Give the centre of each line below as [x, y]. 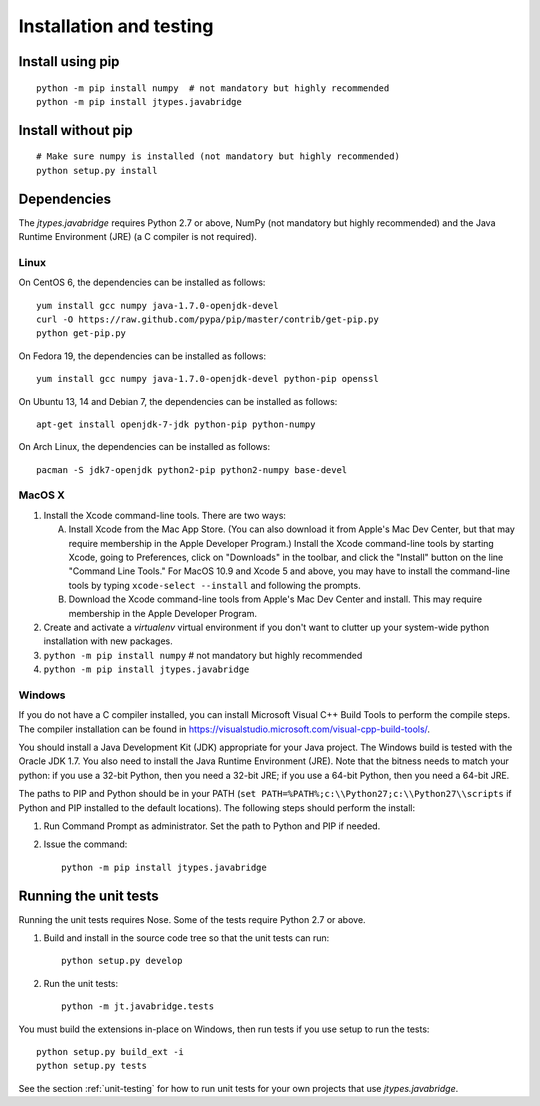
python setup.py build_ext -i [110, 1052]
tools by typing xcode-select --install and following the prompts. [214, 585]
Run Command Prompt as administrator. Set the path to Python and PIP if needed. [212, 826]
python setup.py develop [122, 961]
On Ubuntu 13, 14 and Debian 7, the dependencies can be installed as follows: [178, 401]
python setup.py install [97, 170]
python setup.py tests [92, 1066]
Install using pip [69, 61]
